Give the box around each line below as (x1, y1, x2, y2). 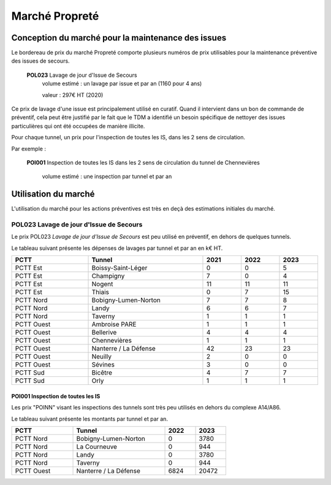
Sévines (91, 360, 115, 369)
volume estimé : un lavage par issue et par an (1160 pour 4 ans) (42, 80, 202, 87)
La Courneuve (76, 442, 118, 451)
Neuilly (91, 352, 112, 361)
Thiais (91, 288, 110, 297)
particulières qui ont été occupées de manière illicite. (11, 122, 145, 130)
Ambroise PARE (91, 320, 137, 328)
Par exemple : (11, 145, 46, 152)
